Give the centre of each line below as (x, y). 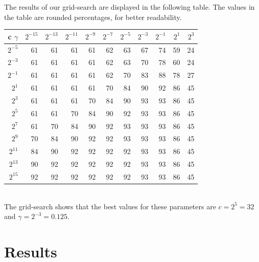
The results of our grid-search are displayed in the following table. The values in (129, 7)
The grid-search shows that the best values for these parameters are (110, 206)
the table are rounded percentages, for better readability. (93, 17)
